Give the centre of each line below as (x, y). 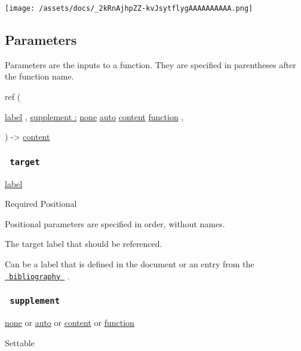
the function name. (39, 76)
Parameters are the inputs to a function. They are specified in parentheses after (150, 64)
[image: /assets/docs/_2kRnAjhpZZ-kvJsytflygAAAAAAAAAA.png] (129, 8)
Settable (20, 342)
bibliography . (39, 275)
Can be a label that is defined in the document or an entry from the (130, 263)
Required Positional (41, 204)
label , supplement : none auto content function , (94, 116)
